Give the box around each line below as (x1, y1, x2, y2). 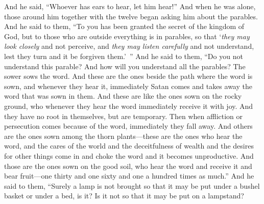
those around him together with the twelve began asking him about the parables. (4, 11, 258, 21)
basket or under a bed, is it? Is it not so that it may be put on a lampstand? (4, 190, 244, 201)
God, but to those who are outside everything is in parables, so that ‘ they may (4, 31, 250, 41)
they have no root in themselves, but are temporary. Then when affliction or (4, 110, 243, 121)
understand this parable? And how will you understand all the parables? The (4, 61, 246, 71)
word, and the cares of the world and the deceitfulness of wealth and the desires (4, 140, 254, 151)
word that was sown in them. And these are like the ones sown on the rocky (4, 91, 242, 101)
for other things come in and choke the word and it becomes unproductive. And (4, 150, 254, 161)
